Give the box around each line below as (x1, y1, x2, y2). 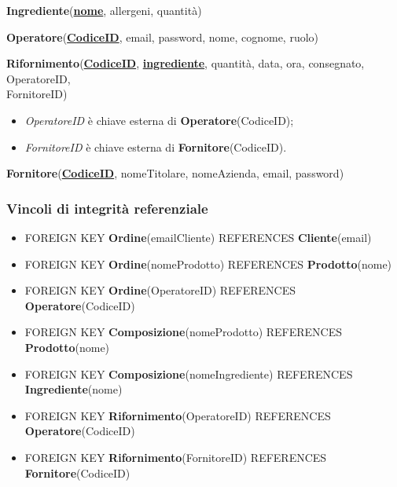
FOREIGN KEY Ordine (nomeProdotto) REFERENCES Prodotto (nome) (24, 255, 392, 272)
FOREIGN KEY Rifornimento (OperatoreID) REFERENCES (24, 407, 331, 423)
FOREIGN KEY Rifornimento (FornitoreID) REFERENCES (24, 449, 327, 465)
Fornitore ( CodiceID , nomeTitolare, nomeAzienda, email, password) (6, 165, 344, 181)
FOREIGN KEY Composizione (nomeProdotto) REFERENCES (24, 324, 343, 340)
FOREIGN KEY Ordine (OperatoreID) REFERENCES (24, 282, 296, 298)
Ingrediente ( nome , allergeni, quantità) (6, 2, 202, 18)
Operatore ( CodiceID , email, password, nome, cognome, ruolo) (6, 28, 319, 45)
